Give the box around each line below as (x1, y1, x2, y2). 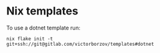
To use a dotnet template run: (6, 24, 81, 31)
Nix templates (6, 4, 78, 18)
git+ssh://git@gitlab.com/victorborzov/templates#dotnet (6, 41, 155, 47)
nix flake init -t (6, 36, 53, 42)
